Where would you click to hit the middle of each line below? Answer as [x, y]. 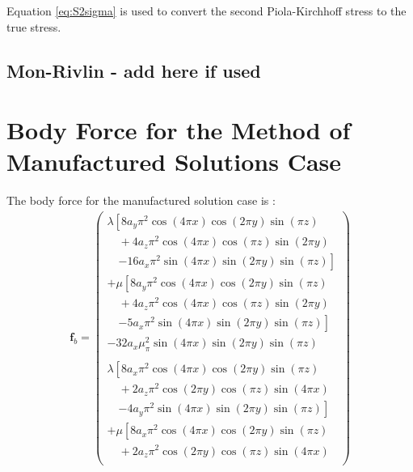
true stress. [34, 26]
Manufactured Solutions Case [174, 162]
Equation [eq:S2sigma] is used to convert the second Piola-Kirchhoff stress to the [206, 11]
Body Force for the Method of [179, 130]
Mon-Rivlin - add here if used [134, 70]
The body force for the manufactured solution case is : [141, 200]
